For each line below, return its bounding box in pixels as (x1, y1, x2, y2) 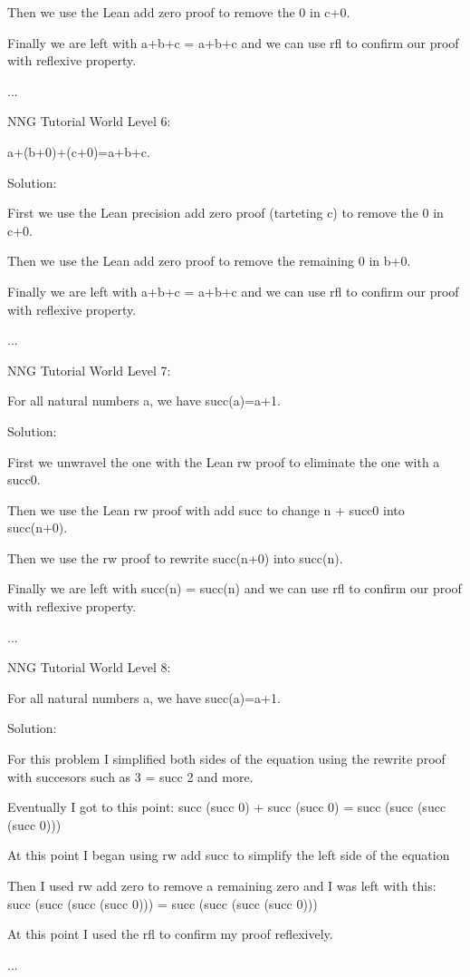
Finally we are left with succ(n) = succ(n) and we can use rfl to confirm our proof (7, 579, 462, 598)
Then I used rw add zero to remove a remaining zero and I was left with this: (7, 876, 436, 894)
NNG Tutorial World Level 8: (7, 658, 171, 677)
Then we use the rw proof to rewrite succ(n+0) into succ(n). (7, 548, 343, 567)
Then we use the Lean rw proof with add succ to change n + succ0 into (7, 500, 405, 519)
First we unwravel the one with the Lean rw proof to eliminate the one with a (7, 452, 440, 471)
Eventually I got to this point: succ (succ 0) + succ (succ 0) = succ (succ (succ (7, 797, 446, 816)
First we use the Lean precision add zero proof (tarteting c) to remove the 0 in (7, 203, 444, 222)
